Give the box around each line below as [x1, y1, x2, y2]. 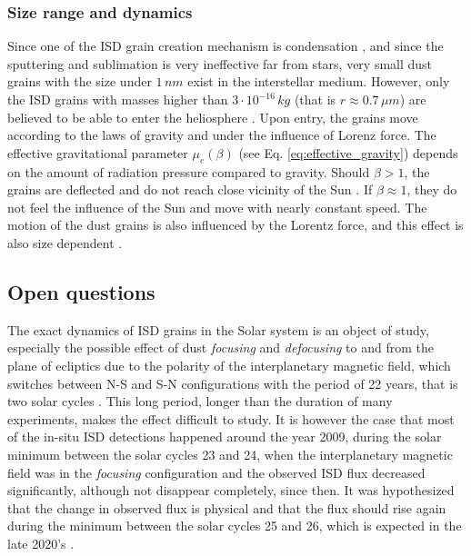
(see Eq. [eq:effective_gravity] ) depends [238, 143, 458, 162]
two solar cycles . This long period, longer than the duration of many [7, 392, 393, 411]
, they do [406, 180, 457, 199]
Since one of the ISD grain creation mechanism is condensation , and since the [7, 36, 444, 55]
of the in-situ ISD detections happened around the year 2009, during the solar [7, 427, 442, 446]
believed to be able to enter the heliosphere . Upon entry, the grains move [7, 107, 418, 126]
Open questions [7, 277, 155, 305]
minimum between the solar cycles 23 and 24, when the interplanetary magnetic [7, 444, 453, 463]
